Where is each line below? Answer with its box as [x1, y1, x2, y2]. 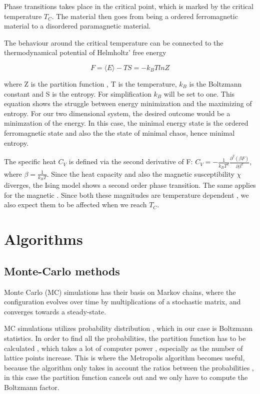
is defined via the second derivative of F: [68, 156, 193, 167]
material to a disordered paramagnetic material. [4, 21, 151, 31]
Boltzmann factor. [4, 381, 59, 392]
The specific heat [4, 156, 56, 167]
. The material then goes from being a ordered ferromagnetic [51, 11, 238, 21]
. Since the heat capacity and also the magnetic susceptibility [46, 168, 234, 179]
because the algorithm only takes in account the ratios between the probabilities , [4, 362, 254, 372]
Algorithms [4, 229, 83, 249]
